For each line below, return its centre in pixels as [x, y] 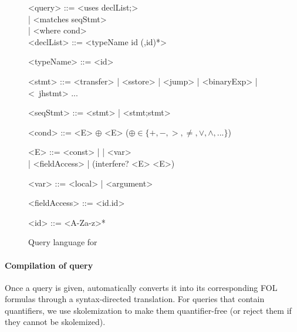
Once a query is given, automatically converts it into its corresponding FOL [141, 287]
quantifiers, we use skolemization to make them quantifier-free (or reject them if [148, 310]
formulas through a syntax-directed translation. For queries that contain [135, 299]
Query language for [63, 242]
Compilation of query [49, 265]
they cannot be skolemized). [55, 322]
